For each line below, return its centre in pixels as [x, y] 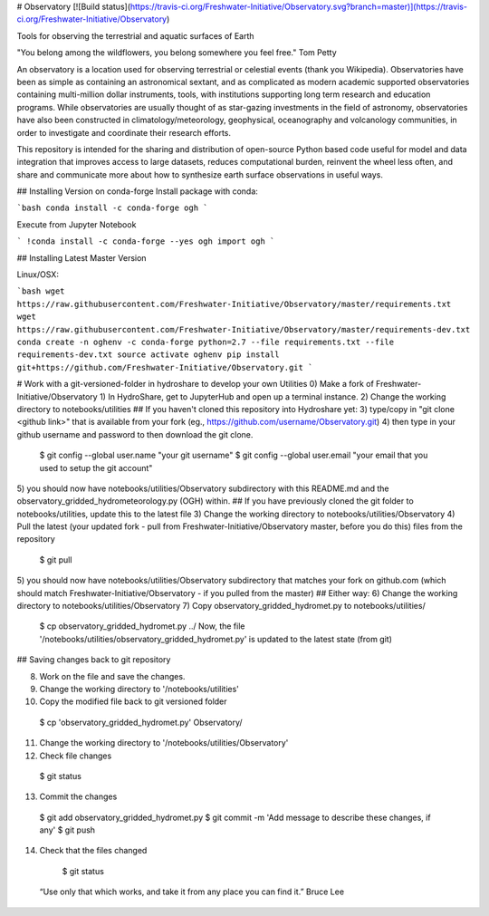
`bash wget [41, 291]
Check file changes [76, 756]
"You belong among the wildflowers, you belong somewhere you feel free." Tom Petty [177, 53]
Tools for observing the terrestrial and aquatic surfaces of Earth [135, 35]
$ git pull [56, 559]
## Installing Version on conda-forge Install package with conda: [137, 191]
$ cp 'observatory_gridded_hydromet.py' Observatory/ [141, 722]
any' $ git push [67, 830]
